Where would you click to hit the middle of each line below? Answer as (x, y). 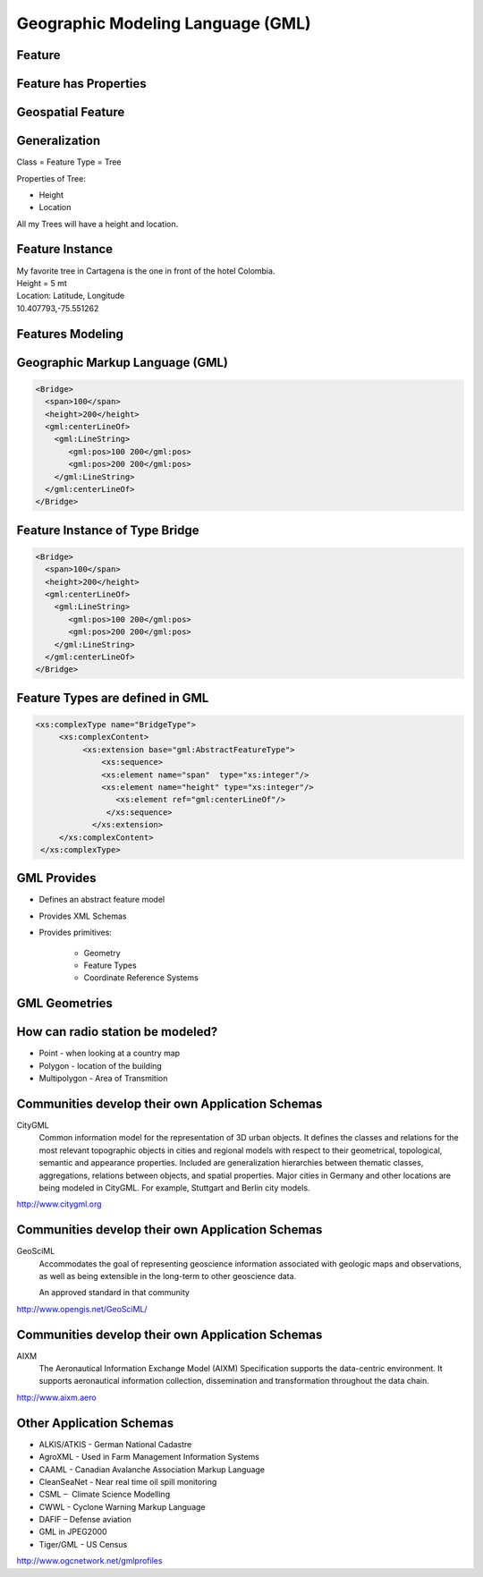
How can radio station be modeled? (117, 1032)
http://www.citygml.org (59, 1204)
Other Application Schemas (95, 1423)
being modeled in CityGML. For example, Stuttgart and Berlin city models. (174, 1187)
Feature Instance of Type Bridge (108, 530)
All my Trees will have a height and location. (97, 224)
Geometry (102, 953)
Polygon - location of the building (101, 1065)
